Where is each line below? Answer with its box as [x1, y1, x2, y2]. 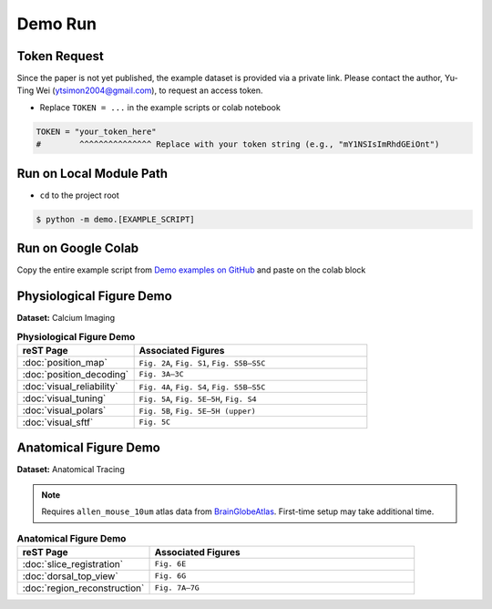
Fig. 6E [154, 559, 187, 569]
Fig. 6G [154, 571, 187, 581]
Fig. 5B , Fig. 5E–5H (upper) [138, 404, 257, 417]
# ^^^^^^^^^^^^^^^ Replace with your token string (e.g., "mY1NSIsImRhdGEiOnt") [36, 139, 440, 150]
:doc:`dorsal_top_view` [22, 570, 118, 583]
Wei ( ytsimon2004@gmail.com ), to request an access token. [36, 85, 263, 96]
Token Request [16, 48, 104, 64]
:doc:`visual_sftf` [22, 416, 94, 428]
